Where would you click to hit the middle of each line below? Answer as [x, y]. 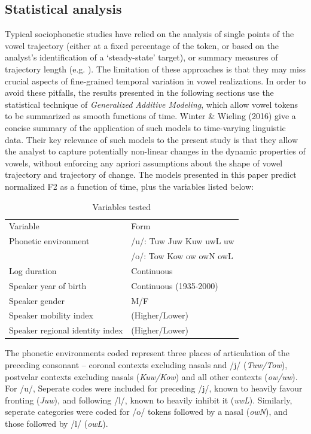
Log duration [33, 270]
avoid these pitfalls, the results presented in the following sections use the [139, 92]
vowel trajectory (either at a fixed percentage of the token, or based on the [142, 45]
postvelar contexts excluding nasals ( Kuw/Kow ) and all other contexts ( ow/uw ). [151, 376]
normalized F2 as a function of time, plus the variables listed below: [129, 186]
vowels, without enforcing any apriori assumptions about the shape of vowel [144, 163]
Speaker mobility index [51, 315]
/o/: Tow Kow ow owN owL [182, 256]
